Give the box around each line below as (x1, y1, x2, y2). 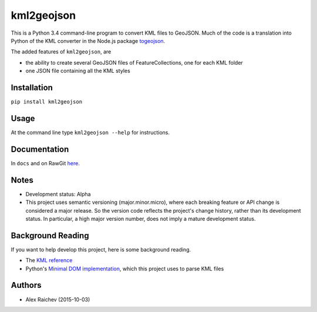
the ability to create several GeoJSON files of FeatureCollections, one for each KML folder (25, 59, 243, 66)
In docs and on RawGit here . (11, 159, 80, 167)
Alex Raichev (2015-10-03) (25, 296, 90, 303)
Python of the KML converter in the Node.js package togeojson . (11, 37, 166, 44)
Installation (11, 82, 53, 92)
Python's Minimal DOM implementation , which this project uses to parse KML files (25, 265, 224, 272)
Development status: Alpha (25, 190, 91, 197)
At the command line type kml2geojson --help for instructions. (11, 129, 170, 136)
